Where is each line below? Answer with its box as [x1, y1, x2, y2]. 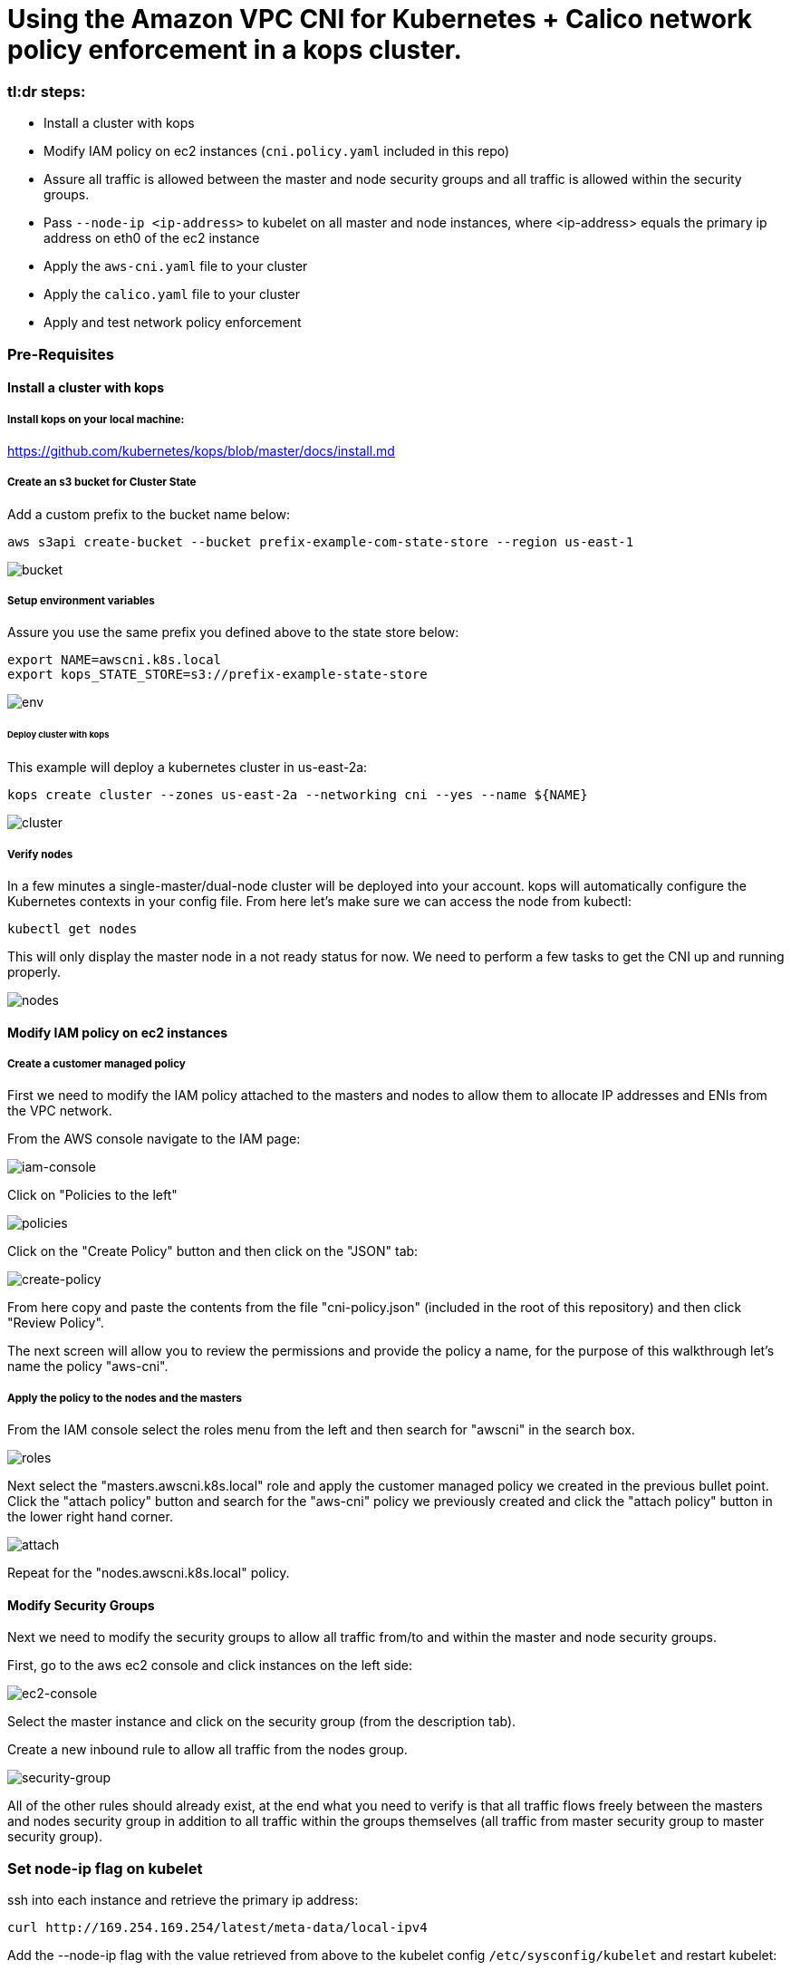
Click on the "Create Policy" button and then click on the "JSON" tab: [7, 1243, 419, 1260]
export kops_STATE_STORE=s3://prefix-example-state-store [7, 667, 428, 682]
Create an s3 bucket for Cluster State [7, 476, 197, 489]
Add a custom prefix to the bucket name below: [7, 506, 291, 522]
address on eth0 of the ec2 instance [43, 230, 260, 246]
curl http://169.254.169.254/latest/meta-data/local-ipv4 [7, 1920, 428, 1936]
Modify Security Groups [7, 1597, 155, 1613]
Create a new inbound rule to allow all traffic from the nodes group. [7, 1742, 408, 1758]
